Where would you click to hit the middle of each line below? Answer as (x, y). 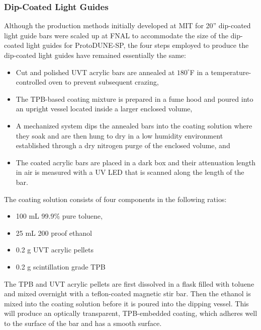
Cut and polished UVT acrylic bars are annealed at (95, 72)
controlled (31, 82)
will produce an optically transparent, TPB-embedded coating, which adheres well (131, 313)
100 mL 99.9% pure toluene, (59, 216)
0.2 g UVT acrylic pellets (55, 250)
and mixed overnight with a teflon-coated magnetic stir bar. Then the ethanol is (127, 293)
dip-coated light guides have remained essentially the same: (95, 55)
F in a (199, 72)
